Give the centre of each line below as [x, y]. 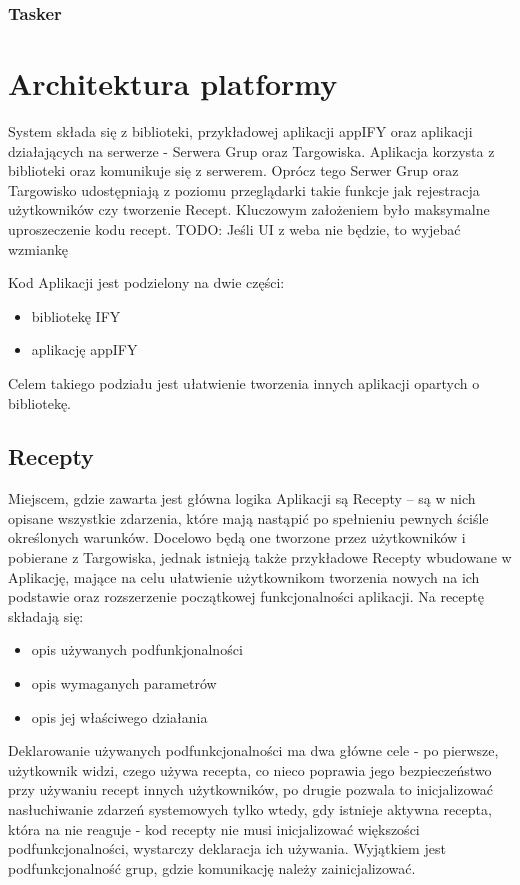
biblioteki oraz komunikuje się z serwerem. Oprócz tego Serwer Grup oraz [233, 170]
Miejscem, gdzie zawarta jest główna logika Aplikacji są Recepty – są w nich [242, 498]
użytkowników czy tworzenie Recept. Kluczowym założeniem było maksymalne [249, 209]
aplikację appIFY [84, 349]
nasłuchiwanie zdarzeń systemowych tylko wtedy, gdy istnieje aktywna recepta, [250, 809]
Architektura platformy [173, 83]
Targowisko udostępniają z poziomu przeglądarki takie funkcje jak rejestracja [244, 189]
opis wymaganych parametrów [124, 683]
